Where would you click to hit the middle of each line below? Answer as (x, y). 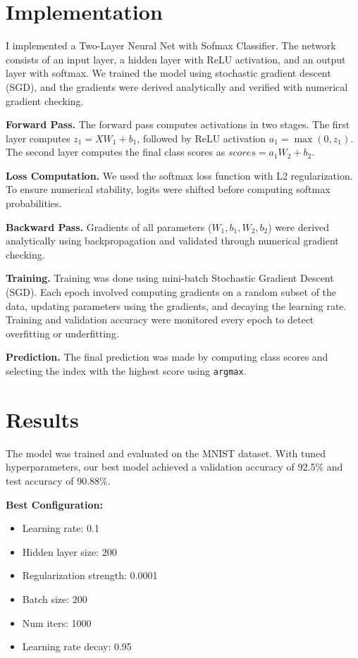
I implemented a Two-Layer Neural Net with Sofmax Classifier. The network (171, 45)
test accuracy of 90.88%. (58, 480)
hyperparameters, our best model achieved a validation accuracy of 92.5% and (174, 467)
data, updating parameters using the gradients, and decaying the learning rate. (176, 305)
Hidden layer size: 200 (69, 551)
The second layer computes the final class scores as (116, 152)
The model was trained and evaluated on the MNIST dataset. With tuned (166, 453)
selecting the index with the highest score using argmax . (126, 371)
